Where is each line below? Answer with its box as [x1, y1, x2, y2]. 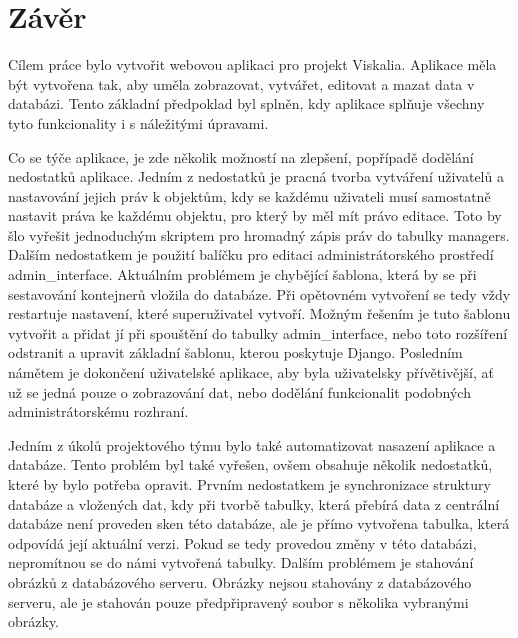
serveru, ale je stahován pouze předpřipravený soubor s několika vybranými [8, 591, 469, 612]
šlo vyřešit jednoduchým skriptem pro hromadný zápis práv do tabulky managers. [8, 224, 510, 245]
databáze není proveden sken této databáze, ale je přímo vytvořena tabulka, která [8, 513, 510, 534]
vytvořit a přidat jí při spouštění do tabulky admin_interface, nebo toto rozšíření [8, 322, 508, 343]
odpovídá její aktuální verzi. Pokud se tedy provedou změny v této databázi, [8, 532, 477, 553]
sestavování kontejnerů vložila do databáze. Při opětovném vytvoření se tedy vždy [8, 283, 511, 304]
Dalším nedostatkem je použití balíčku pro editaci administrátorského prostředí [8, 244, 494, 265]
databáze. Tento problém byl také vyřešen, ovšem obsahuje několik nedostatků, [8, 454, 493, 475]
